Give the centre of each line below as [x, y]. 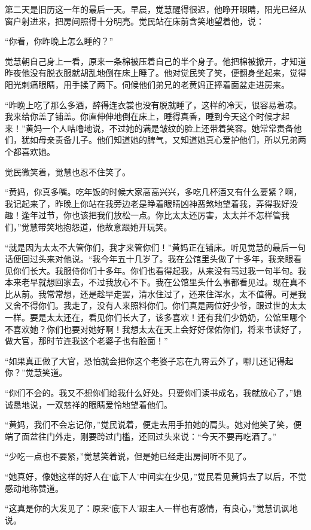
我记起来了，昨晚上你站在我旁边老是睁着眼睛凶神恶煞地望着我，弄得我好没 [151, 203]
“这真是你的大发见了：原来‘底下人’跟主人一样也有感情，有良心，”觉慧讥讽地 [151, 508]
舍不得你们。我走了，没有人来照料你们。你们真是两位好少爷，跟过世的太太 [159, 305]
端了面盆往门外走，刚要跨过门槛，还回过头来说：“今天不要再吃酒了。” [141, 436]
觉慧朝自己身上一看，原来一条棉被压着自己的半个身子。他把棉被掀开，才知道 [155, 61]
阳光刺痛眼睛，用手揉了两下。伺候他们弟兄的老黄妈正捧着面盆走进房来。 [147, 84]
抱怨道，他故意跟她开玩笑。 [118, 226]
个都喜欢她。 [30, 151]
